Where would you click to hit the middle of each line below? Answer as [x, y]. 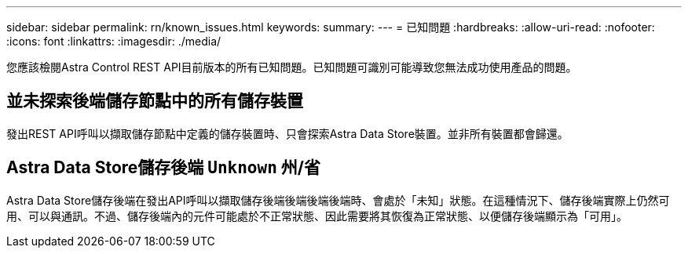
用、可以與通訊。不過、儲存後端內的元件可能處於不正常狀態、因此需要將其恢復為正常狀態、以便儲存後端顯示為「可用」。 [317, 216]
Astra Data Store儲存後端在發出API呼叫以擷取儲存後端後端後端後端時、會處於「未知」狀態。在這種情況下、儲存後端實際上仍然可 [338, 200]
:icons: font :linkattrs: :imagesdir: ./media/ [114, 41]
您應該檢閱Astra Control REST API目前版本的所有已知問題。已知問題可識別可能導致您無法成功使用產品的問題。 [292, 67]
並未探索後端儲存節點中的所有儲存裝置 [155, 101]
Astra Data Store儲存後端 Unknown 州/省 [163, 168]
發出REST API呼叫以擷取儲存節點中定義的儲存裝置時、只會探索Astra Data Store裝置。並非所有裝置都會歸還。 [287, 133]
